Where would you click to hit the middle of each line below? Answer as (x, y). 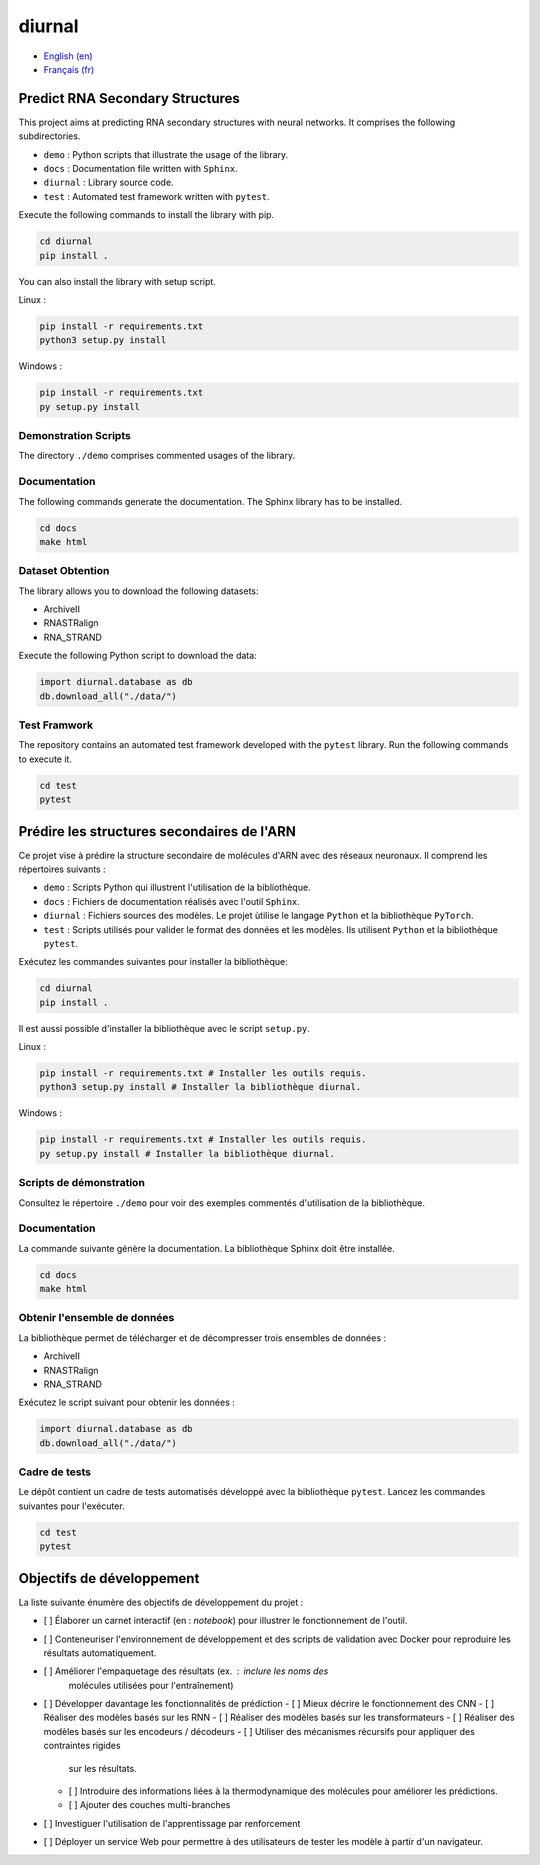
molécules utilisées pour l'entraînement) (151, 1685)
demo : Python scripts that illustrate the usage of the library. (166, 154)
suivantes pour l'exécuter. (71, 1506)
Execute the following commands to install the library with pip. (146, 215)
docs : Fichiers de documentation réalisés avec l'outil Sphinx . (171, 901)
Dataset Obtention (64, 571)
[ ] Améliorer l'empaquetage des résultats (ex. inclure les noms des (186, 1671)
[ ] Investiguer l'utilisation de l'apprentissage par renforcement (172, 1823)
